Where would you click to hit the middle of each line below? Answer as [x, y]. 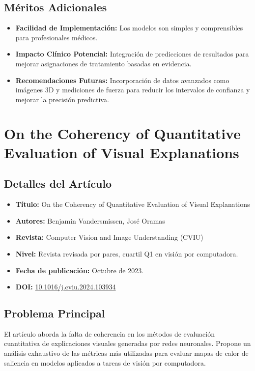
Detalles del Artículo [58, 184]
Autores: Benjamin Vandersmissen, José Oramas [90, 220]
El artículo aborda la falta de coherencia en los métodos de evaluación [110, 333]
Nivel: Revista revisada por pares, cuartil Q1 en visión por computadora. [127, 253]
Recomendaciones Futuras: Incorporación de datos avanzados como [122, 80]
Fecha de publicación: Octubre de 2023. [80, 270]
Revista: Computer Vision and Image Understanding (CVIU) [109, 237]
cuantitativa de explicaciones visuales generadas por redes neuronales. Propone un [127, 343]
